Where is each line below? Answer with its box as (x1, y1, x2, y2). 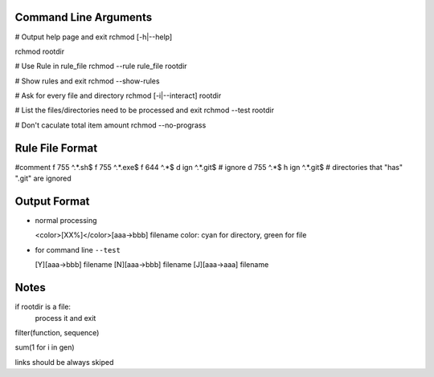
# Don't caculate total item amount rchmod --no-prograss (14, 120, 207, 130)
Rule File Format (14, 141, 98, 155)
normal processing (35, 216, 97, 225)
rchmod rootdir (14, 47, 64, 56)
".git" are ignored (14, 173, 72, 184)
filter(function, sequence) (14, 327, 100, 337)
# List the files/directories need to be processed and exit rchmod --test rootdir (14, 105, 275, 116)
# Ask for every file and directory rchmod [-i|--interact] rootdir (14, 91, 222, 100)
